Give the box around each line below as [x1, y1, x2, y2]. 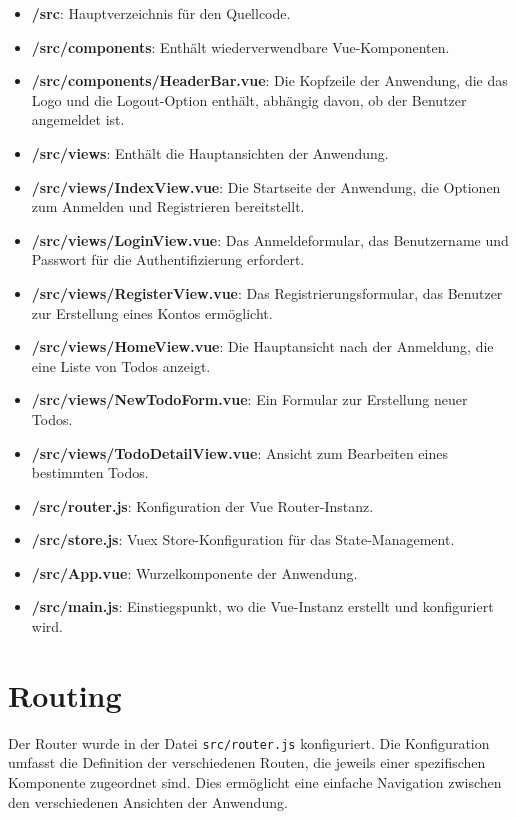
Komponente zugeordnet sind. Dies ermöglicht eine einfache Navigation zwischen [8, 772, 502, 793]
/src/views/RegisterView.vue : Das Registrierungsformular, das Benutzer [31, 282, 503, 303]
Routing [8, 674, 122, 715]
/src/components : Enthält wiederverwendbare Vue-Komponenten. [31, 36, 450, 57]
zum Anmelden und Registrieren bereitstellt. [31, 196, 305, 217]
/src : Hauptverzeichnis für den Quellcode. [31, 3, 291, 23]
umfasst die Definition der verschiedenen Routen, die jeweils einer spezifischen [8, 752, 486, 773]
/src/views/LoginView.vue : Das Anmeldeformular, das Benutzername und [31, 229, 509, 250]
